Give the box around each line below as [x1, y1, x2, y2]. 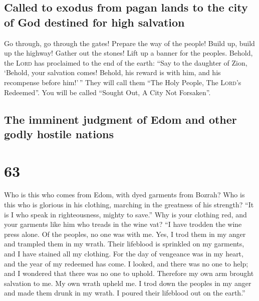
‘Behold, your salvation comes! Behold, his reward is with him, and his [4, 67, 221, 78]
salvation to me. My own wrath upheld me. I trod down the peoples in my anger [4, 277, 251, 288]
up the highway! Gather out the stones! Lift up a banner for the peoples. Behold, [4, 48, 253, 58]
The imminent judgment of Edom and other [4, 111, 237, 127]
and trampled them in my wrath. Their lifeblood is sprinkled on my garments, [4, 238, 244, 249]
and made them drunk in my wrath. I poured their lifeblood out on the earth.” [4, 287, 245, 298]
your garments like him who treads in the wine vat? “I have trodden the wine [4, 219, 242, 229]
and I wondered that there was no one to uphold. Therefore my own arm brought [4, 268, 254, 278]
